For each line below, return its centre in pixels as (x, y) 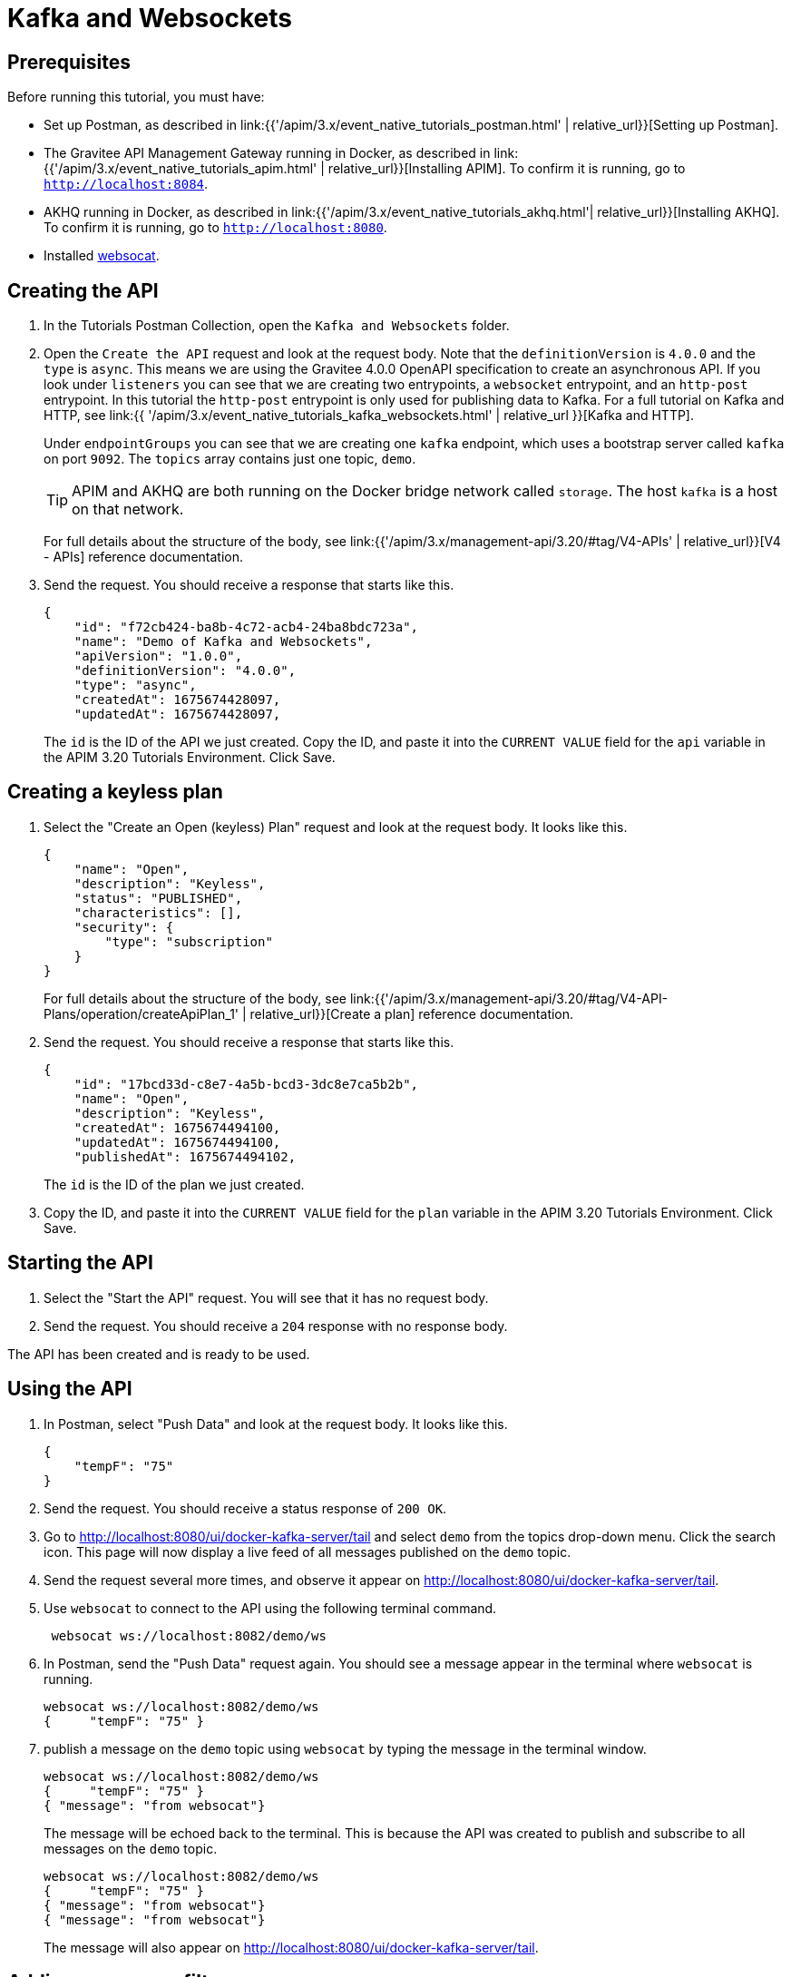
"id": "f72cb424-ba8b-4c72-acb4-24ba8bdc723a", (246, 627)
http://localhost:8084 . (126, 184)
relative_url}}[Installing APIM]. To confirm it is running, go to (507, 169)
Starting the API (80, 1263)
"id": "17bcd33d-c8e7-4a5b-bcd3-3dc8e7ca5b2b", (246, 1084)
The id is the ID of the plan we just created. (174, 1184)
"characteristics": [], (158, 912)
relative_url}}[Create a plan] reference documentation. (412, 1013)
